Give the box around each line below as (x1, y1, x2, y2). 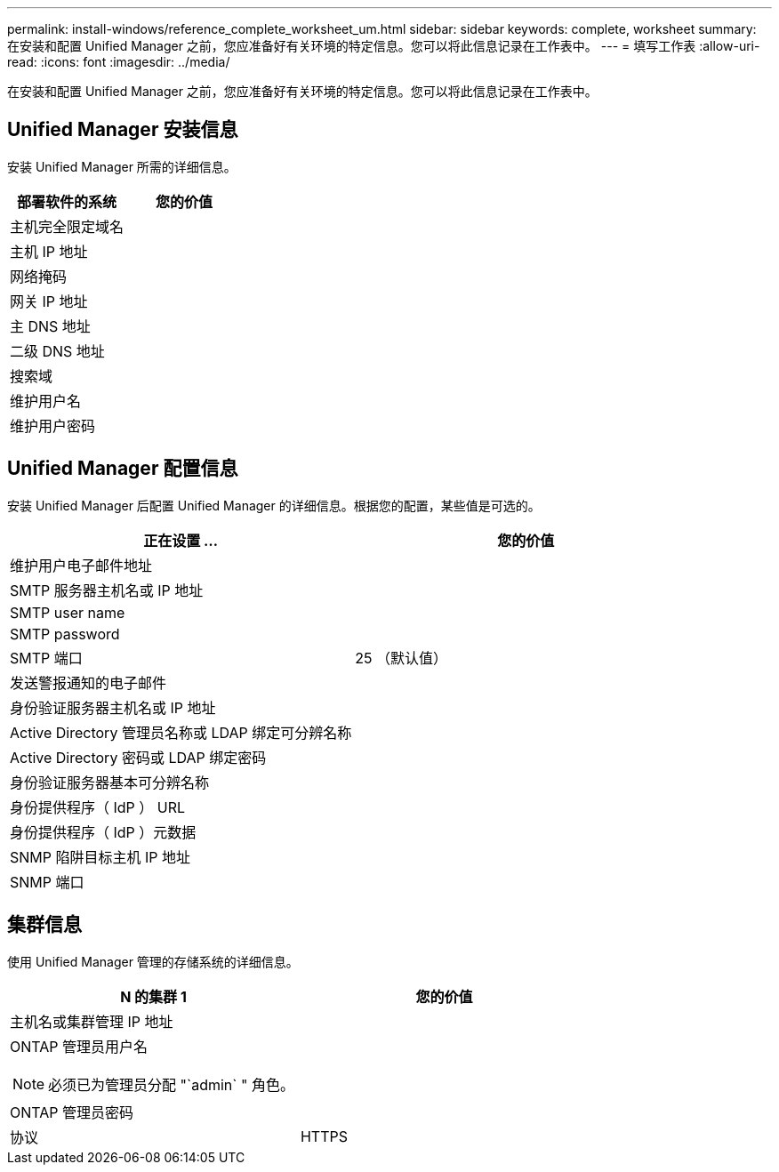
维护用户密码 (10, 416, 96, 435)
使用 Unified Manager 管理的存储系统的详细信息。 (7, 953, 299, 969)
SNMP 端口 (10, 872, 84, 891)
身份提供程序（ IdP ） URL (10, 798, 186, 816)
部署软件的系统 (17, 192, 117, 211)
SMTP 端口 (10, 648, 83, 667)
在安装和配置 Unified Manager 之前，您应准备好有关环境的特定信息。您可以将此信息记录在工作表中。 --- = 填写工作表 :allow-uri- (7, 38, 760, 53)
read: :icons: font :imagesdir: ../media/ (7, 54, 230, 69)
